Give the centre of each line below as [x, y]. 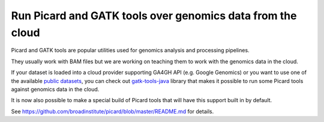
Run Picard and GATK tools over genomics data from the [154, 16]
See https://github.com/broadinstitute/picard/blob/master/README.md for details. [112, 111]
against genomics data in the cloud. [55, 89]
